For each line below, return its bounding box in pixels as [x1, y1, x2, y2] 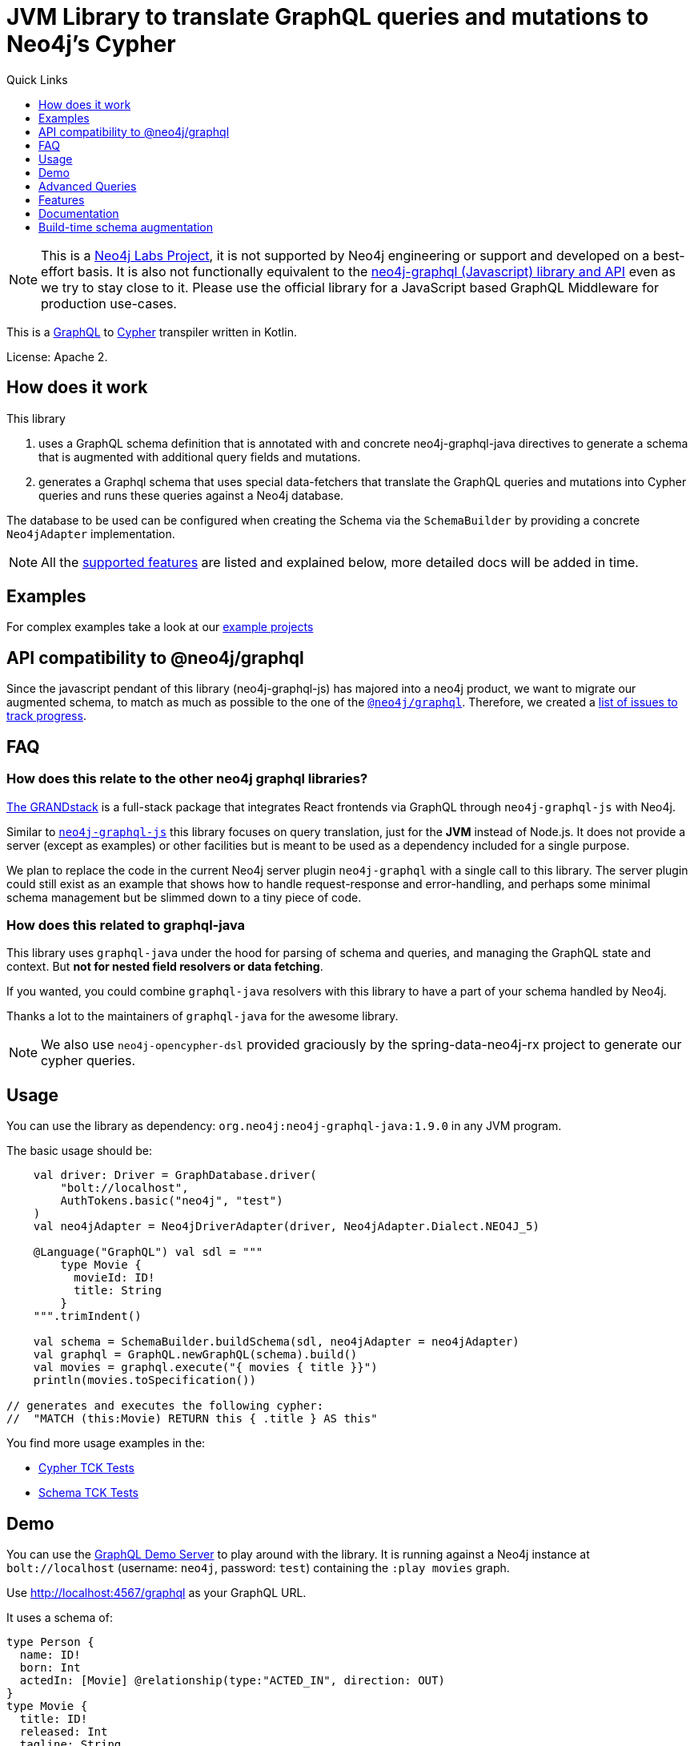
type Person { [6, 1635, 94, 1648]
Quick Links [6, 72, 68, 86]
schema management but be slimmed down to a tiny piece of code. [6, 890, 362, 904]
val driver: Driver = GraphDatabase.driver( [33, 1169, 317, 1182]
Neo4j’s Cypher [6, 30, 176, 58]
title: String [74, 1284, 162, 1297]
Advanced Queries [38, 179, 137, 193]
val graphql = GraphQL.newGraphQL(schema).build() [33, 1348, 358, 1362]
